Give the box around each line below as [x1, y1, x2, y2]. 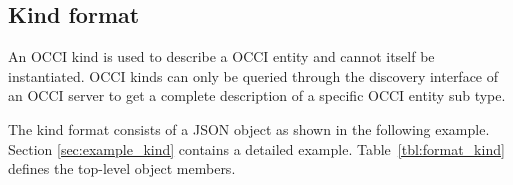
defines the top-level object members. [8, 158, 236, 179]
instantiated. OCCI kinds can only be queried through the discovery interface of [8, 65, 499, 86]
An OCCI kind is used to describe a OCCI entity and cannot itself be [8, 46, 435, 67]
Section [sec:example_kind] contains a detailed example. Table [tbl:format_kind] [8, 138, 505, 159]
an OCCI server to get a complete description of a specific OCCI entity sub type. [8, 85, 506, 106]
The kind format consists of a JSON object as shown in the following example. [8, 118, 490, 139]
